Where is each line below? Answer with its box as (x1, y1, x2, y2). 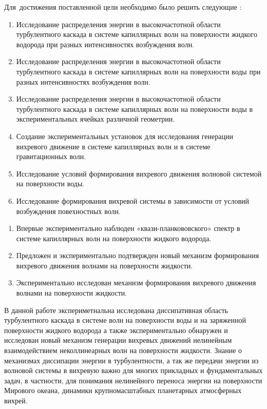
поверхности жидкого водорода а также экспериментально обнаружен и (4, 324, 228, 335)
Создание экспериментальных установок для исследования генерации (16, 130, 233, 141)
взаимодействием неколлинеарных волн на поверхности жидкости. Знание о (4, 345, 242, 356)
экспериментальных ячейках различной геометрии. (16, 113, 175, 124)
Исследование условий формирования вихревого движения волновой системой (16, 168, 262, 179)
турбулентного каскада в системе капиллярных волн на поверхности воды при (16, 66, 261, 76)
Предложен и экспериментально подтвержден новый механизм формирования (16, 250, 259, 261)
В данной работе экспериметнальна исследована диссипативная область (4, 304, 228, 315)
